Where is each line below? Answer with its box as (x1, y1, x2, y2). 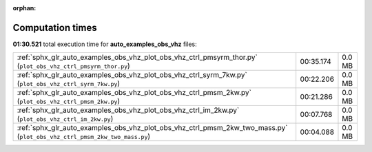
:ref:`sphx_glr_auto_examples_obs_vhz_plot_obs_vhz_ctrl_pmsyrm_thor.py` (17, 52, 258, 62)
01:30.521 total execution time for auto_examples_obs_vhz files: (12, 40, 197, 48)
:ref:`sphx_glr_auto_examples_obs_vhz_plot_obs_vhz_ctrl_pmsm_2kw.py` (17, 88, 251, 98)
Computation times (12, 21, 97, 34)
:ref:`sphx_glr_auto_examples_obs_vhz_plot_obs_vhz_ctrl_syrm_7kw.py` (17, 70, 247, 80)
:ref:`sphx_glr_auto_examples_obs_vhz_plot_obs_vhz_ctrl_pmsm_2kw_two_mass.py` (17, 123, 288, 133)
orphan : (12, 4, 37, 12)
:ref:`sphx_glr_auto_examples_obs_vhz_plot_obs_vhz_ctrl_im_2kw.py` (17, 105, 240, 115)
